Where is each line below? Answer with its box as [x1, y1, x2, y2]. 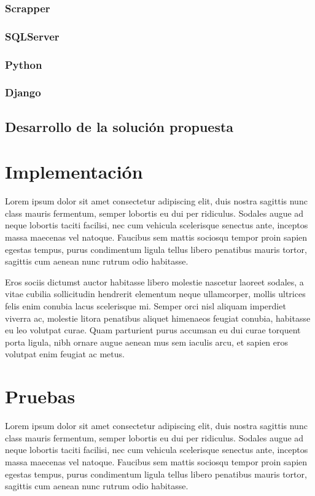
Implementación [5, 159, 143, 184]
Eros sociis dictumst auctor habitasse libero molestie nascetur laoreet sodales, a [5, 275, 304, 288]
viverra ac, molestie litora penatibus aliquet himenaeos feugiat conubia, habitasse [5, 311, 311, 324]
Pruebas [5, 384, 76, 409]
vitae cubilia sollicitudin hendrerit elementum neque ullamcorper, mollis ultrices [5, 287, 306, 300]
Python [5, 56, 42, 72]
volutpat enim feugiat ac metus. [5, 347, 125, 360]
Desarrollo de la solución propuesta [5, 117, 234, 136]
